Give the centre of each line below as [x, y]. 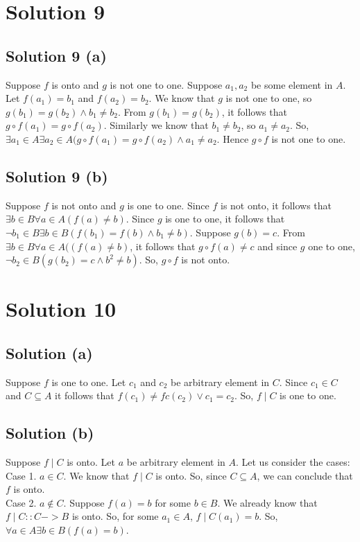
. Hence [233, 138]
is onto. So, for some [115, 516]
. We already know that [267, 502]
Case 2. [21, 502]
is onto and [75, 84]
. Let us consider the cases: [293, 462]
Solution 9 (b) [57, 176]
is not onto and [84, 205]
